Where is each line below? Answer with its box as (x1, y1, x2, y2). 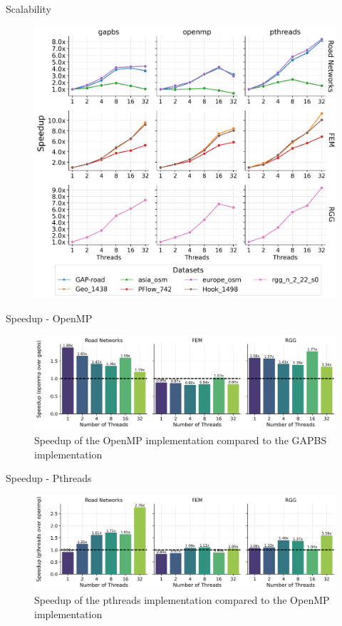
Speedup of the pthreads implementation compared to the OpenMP (34, 592, 330, 607)
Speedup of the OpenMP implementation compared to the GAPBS (34, 433, 327, 447)
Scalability (6, 1, 51, 16)
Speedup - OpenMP (6, 310, 93, 325)
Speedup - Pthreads (6, 471, 92, 486)
